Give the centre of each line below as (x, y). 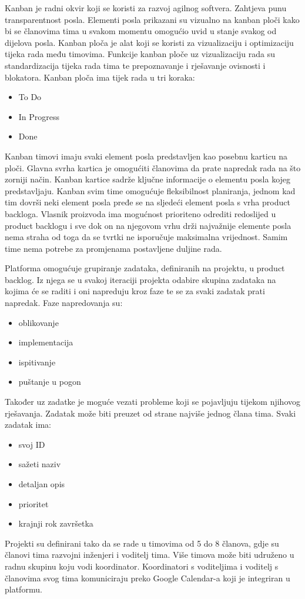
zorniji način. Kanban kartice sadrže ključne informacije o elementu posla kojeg (148, 179)
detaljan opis (42, 484)
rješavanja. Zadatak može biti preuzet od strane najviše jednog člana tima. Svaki (150, 413)
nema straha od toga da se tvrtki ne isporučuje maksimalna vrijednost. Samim (146, 237)
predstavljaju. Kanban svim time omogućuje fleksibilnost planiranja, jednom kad (150, 190)
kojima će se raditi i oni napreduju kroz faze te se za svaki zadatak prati (135, 291)
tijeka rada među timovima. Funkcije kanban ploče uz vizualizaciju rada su (140, 54)
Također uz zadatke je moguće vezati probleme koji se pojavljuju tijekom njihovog (152, 402)
